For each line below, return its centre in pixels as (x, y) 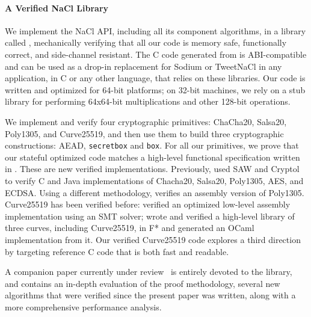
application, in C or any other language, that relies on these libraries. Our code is (155, 78)
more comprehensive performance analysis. (83, 306)
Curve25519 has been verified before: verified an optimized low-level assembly (148, 204)
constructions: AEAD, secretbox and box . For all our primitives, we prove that (152, 145)
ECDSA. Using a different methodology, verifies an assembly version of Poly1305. (155, 192)
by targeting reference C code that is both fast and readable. (117, 251)
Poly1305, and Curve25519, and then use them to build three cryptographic (144, 133)
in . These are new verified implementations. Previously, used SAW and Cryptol (152, 169)
